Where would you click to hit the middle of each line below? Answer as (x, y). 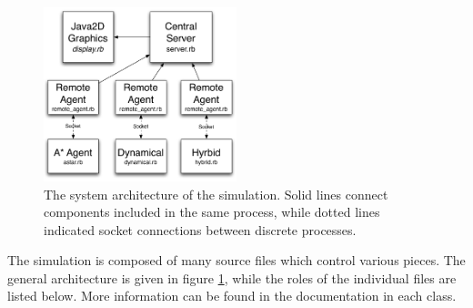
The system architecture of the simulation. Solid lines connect (216, 194)
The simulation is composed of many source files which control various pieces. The (236, 260)
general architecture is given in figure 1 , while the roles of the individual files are (232, 277)
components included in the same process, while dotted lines (212, 212)
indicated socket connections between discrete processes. (200, 229)
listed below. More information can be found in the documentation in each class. (232, 296)
